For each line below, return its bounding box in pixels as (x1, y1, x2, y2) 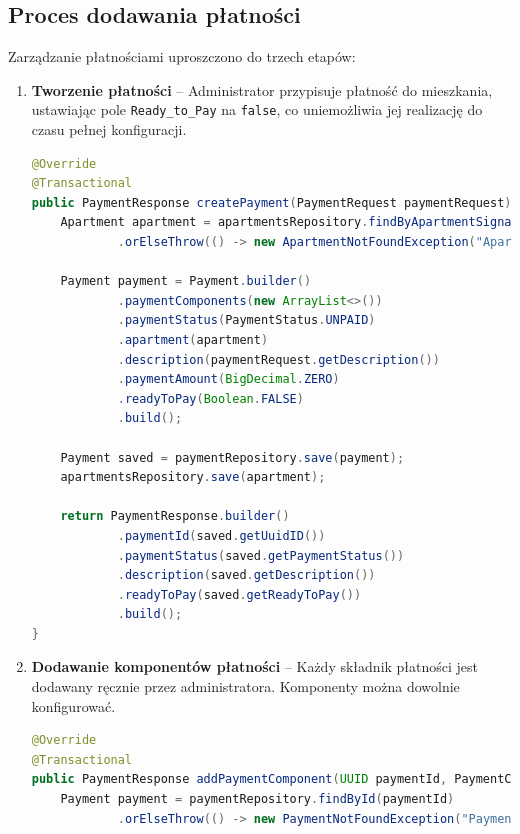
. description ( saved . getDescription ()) (117, 568, 376, 583)
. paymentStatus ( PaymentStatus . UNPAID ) (117, 313, 376, 328)
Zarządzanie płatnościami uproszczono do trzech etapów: (8, 46, 356, 67)
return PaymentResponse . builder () (60, 509, 290, 524)
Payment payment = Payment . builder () (60, 274, 312, 289)
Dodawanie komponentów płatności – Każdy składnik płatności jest (31, 656, 479, 677)
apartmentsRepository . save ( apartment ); (60, 470, 326, 485)
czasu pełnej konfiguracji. (31, 119, 187, 140)
